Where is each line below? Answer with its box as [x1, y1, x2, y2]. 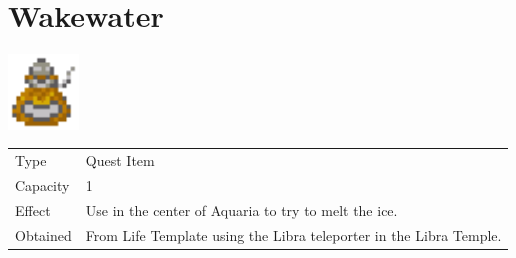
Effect [15, 199, 51, 220]
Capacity [15, 174, 70, 195]
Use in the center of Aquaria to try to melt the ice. [85, 199, 398, 220]
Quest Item [85, 150, 155, 171]
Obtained [15, 224, 72, 245]
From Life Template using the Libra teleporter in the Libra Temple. [85, 224, 502, 245]
